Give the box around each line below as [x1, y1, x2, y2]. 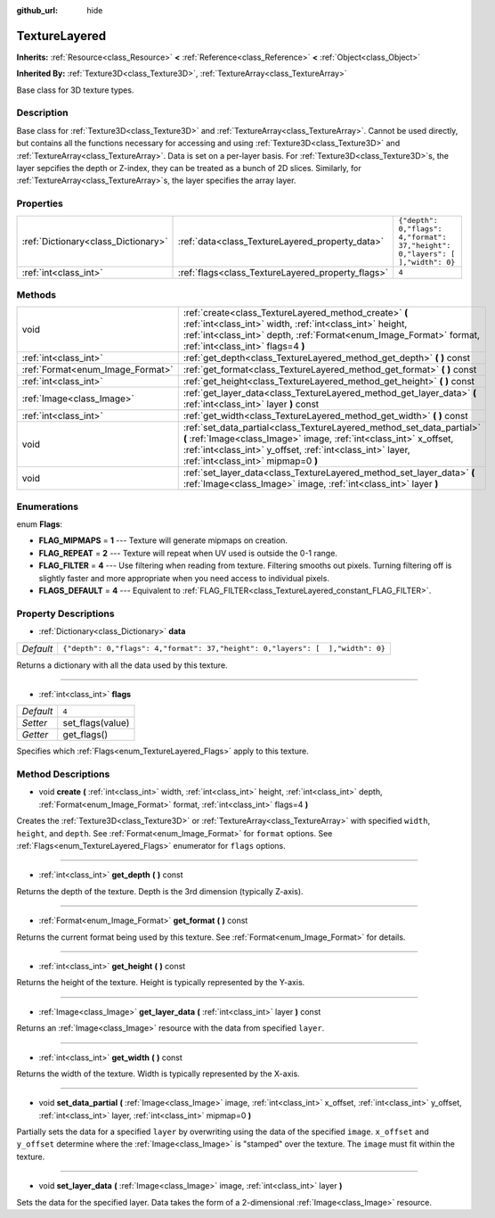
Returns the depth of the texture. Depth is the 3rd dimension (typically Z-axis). [16, 885, 304, 896]
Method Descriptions [16, 768, 110, 780]
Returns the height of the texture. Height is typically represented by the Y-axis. [16, 977, 305, 988]
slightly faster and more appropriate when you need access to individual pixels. [38, 572, 329, 583]
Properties [16, 197, 64, 210]
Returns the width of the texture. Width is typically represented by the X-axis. [16, 1068, 300, 1079]
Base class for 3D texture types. [16, 85, 134, 95]
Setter [21, 717, 48, 729]
